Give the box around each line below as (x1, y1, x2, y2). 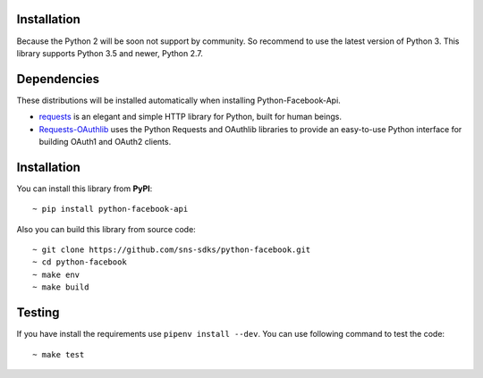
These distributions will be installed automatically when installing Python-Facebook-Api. (16, 95, 342, 105)
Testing (16, 305, 60, 321)
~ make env (32, 269, 80, 280)
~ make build (32, 282, 89, 292)
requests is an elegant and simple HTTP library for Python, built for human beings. (38, 112, 342, 122)
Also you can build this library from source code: (16, 223, 196, 234)
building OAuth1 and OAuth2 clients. (38, 136, 172, 147)
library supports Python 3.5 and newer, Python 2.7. (16, 47, 203, 58)
